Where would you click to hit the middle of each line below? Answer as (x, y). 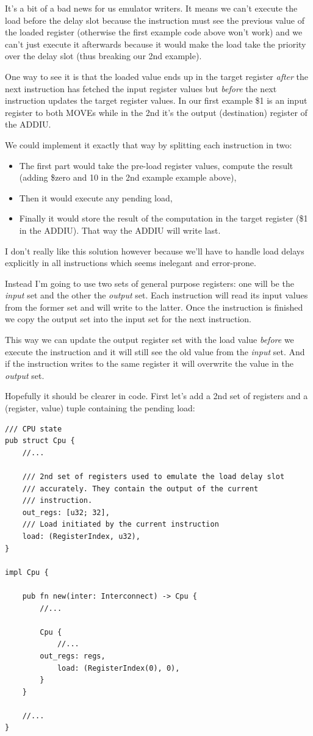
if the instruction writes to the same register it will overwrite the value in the (149, 363)
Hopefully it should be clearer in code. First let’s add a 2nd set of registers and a (156, 396)
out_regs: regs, (73, 656)
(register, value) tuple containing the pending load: (100, 408)
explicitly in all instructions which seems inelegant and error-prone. (131, 263)
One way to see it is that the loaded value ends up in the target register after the (157, 76)
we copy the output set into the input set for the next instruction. (128, 319)
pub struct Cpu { (40, 441)
